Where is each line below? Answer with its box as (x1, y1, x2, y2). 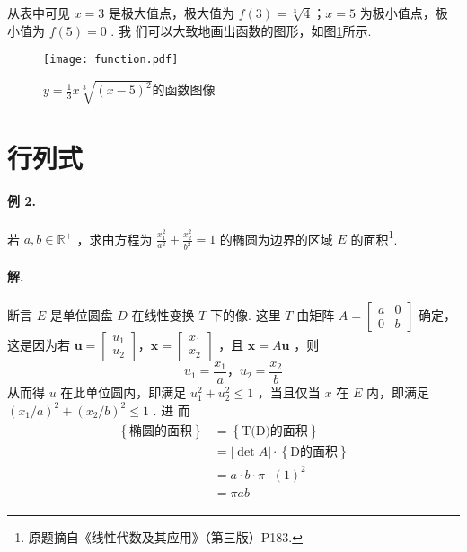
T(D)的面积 (242, 425, 308, 439)
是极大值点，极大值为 (109, 4, 235, 22)
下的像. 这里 (210, 305, 281, 324)
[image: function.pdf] (43, 53, 179, 67)
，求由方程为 (76, 229, 153, 248)
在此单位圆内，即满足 (60, 382, 187, 401)
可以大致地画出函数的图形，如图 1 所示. (147, 21, 372, 40)
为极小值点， (359, 4, 436, 22)
